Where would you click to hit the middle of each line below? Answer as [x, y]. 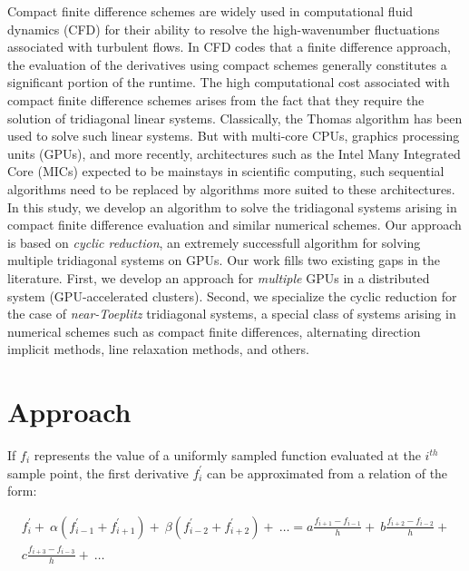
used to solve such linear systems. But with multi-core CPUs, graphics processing [234, 136]
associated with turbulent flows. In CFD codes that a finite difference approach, [229, 47]
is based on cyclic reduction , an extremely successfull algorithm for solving [214, 242]
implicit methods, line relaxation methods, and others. [158, 349]
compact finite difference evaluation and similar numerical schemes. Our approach [234, 225]
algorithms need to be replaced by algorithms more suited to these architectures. [231, 188]
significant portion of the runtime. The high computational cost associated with [229, 82]
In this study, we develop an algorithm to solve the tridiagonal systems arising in [232, 207]
